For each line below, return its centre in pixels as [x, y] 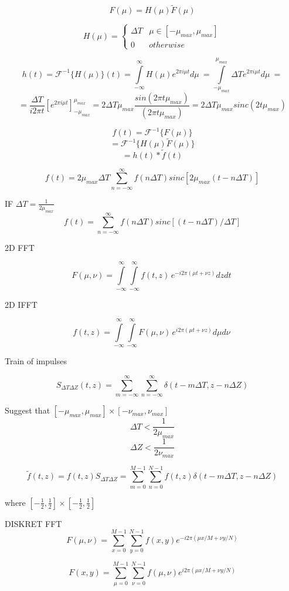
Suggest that [28, 410]
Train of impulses [36, 361]
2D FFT [20, 247]
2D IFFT [21, 304]
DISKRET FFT [33, 523]
